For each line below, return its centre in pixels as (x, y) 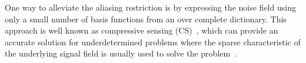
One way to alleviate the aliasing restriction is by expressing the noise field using (150, 7)
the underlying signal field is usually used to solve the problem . (121, 53)
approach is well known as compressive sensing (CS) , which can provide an (142, 30)
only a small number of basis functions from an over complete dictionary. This (146, 19)
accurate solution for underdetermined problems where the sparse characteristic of (153, 42)
